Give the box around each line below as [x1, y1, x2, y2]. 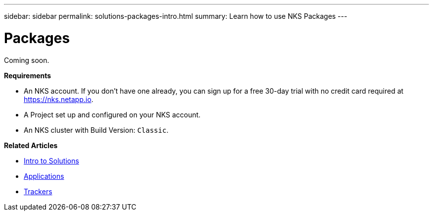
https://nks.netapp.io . [24, 95, 93, 104]
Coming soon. [4, 55, 49, 64]
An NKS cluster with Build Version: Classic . [24, 125, 169, 134]
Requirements [4, 71, 51, 80]
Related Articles [4, 141, 58, 150]
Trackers [24, 187, 52, 196]
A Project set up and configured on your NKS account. [24, 110, 201, 119]
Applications [24, 171, 64, 180]
